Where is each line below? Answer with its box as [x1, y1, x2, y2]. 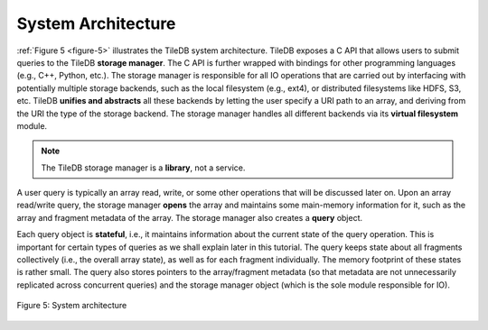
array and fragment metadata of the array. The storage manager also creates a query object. [16, 212, 363, 223]
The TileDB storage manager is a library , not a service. [41, 162, 246, 173]
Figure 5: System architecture [16, 300, 127, 311]
